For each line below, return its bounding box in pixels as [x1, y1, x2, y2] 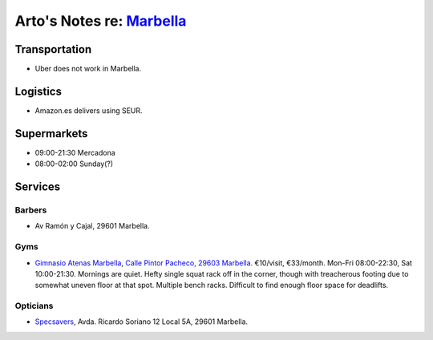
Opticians [14, 301, 54, 312]
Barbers [14, 204, 47, 216]
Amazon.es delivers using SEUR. [34, 105, 144, 115]
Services [14, 180, 61, 194]
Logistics [14, 84, 62, 98]
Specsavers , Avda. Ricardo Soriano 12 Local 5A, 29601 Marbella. [34, 317, 249, 326]
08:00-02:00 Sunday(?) [34, 159, 114, 168]
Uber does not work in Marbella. [34, 64, 142, 74]
